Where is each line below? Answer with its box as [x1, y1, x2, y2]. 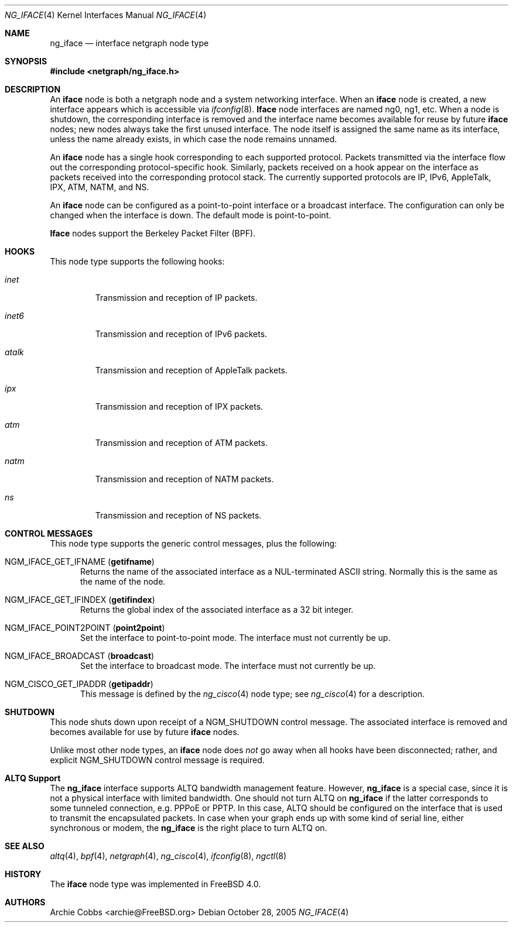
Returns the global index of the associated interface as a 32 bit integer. [80, 605, 354, 614]
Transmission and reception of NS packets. [95, 510, 262, 520]
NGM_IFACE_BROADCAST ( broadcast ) [5, 651, 155, 661]
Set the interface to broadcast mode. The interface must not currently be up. [80, 661, 376, 671]
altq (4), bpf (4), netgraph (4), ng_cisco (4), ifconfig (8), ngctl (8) [50, 851, 286, 861]
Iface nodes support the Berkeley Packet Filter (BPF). [50, 228, 256, 238]
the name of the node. [80, 576, 166, 586]
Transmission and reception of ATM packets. [95, 438, 268, 448]
